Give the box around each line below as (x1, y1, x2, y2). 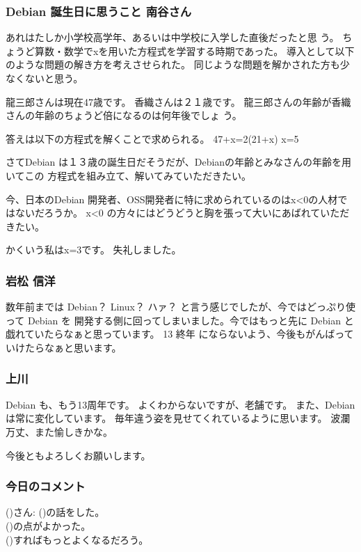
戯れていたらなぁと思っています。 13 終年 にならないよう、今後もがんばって (6, 326, 354, 341)
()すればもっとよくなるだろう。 (6, 532, 149, 546)
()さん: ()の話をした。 (6, 505, 105, 519)
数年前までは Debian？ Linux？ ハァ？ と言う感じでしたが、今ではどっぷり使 (6, 299, 355, 314)
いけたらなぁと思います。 (6, 340, 122, 354)
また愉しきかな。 (34, 424, 113, 439)
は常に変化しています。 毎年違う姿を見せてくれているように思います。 (6, 411, 328, 425)
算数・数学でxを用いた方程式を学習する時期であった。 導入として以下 (34, 43, 355, 58)
